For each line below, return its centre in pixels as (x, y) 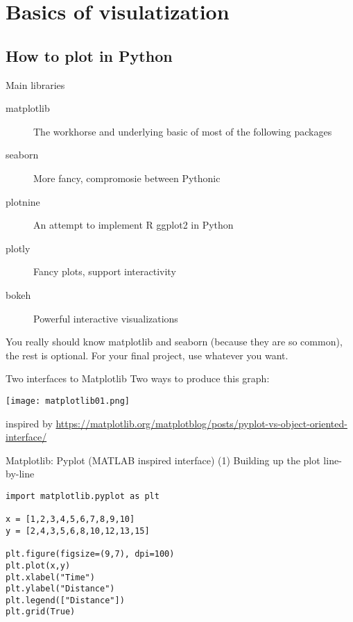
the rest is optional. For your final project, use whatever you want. (147, 355)
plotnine (23, 201)
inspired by (29, 423)
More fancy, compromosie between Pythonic (127, 178)
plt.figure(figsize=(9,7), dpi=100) (90, 554)
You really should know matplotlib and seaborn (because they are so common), (174, 342)
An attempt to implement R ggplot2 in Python (134, 225)
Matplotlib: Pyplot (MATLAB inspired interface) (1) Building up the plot (163, 460)
